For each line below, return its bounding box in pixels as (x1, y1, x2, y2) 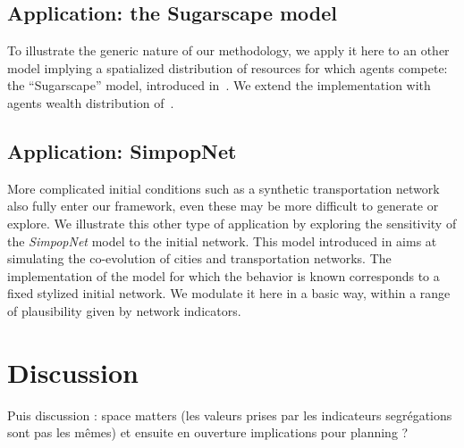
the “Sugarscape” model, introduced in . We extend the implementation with (7, 76, 431, 95)
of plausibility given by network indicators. (7, 301, 241, 319)
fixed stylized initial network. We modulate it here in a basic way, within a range (7, 284, 451, 303)
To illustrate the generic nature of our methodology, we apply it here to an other (7, 41, 450, 60)
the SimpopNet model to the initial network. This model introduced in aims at (7, 231, 437, 250)
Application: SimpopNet (7, 137, 237, 164)
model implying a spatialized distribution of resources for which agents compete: (7, 58, 448, 77)
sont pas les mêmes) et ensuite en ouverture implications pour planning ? (7, 423, 409, 442)
